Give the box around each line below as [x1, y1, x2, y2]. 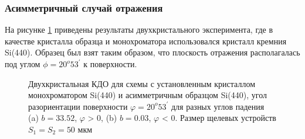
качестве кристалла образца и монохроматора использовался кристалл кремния [5, 34, 287, 47]
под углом [5, 58, 40, 69]
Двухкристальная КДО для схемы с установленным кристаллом [28, 77, 256, 89]
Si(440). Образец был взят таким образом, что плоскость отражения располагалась [5, 46, 300, 58]
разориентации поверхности [28, 100, 128, 112]
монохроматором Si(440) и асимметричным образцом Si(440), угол [28, 89, 267, 101]
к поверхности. [83, 58, 137, 69]
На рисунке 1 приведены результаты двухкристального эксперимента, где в [5, 23, 273, 36]
